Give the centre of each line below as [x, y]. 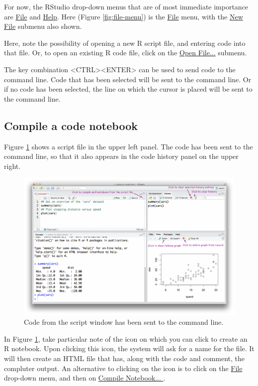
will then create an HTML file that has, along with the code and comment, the [125, 358]
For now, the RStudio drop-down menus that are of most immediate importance [126, 6]
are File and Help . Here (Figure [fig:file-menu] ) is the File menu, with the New [124, 16]
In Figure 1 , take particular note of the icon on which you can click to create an [126, 338]
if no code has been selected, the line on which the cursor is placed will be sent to [128, 89]
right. [12, 166]
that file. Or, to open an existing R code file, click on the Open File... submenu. [126, 53]
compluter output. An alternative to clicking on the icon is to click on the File [123, 368]
